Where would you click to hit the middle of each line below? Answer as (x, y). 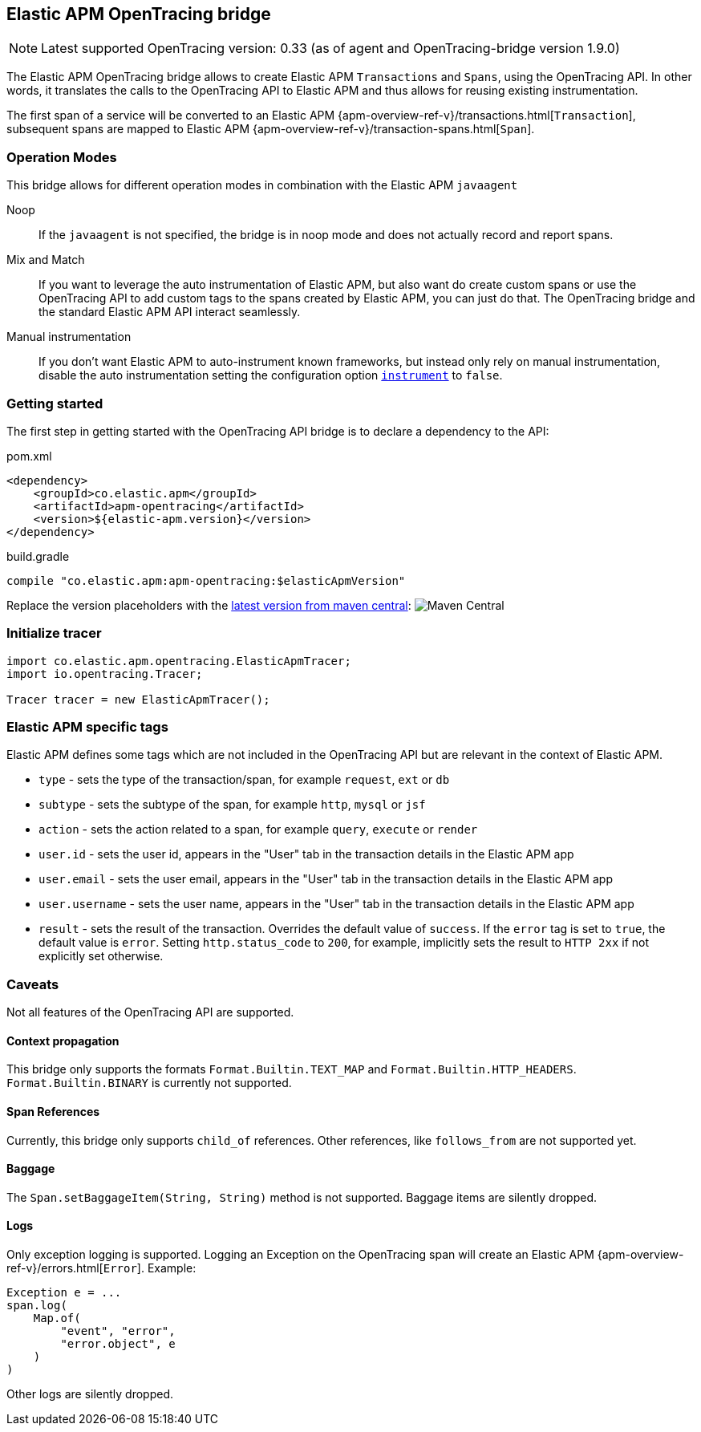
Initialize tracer (54, 633)
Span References (53, 1112)
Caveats (33, 984)
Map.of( (57, 1318)
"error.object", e (118, 1344)
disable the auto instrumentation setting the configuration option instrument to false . (271, 375)
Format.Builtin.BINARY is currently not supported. (149, 1083)
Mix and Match (46, 260)
